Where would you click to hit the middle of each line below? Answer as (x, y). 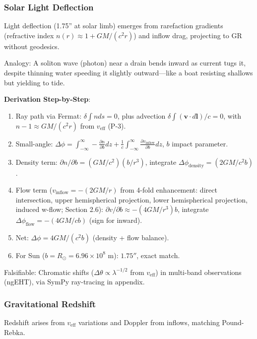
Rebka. (15, 332)
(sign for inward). (116, 220)
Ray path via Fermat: (49, 115)
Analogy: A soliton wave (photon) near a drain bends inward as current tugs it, (125, 63)
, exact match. (158, 255)
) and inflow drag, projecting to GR (188, 35)
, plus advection (141, 115)
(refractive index (29, 35)
